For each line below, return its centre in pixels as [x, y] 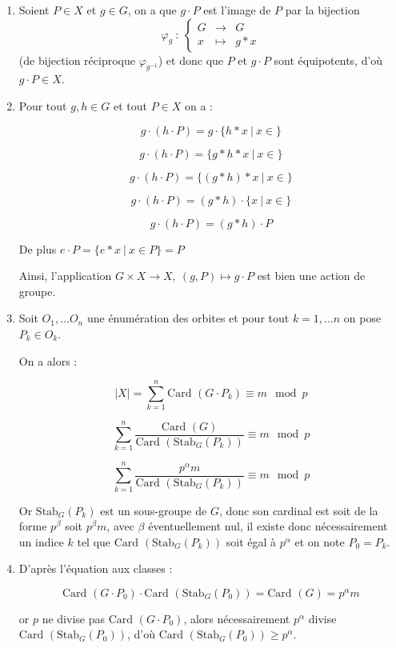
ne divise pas [73, 618]
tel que [94, 541]
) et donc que [191, 60]
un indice [41, 541]
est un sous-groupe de [154, 510]
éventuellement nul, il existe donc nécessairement [268, 526]
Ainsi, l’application [65, 276]
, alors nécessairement [237, 618]
